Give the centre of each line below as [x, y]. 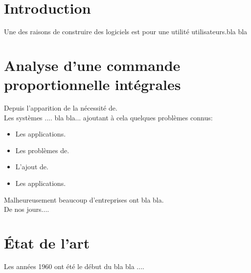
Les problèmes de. [42, 150]
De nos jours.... [27, 209]
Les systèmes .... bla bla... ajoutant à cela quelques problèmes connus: [108, 117]
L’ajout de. [32, 167]
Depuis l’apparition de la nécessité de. [61, 108]
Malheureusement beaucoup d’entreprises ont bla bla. [84, 199]
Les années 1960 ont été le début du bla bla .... [74, 266]
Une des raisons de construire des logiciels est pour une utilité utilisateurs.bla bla [126, 32]
